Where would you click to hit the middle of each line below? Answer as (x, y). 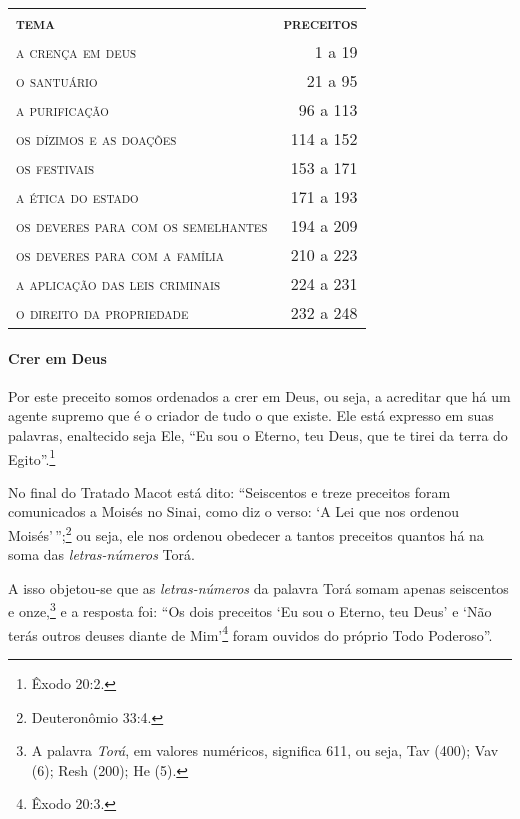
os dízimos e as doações (96, 138)
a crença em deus (76, 51)
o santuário (57, 80)
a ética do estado (77, 196)
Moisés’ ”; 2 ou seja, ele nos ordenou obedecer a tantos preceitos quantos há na (246, 533)
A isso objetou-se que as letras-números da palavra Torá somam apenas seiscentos (258, 587)
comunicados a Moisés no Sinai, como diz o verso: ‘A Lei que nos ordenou (233, 511)
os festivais (55, 167)
